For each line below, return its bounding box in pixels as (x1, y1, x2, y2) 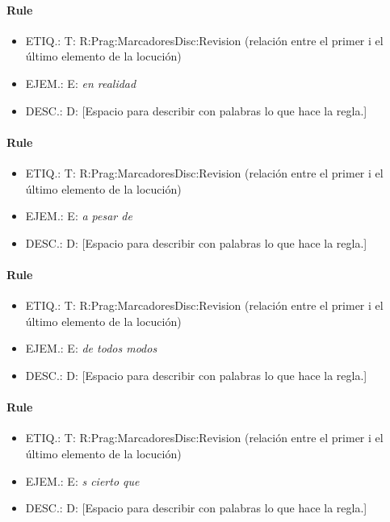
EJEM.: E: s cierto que (25, 472, 140, 489)
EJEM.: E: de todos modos (25, 340, 157, 357)
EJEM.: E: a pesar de (25, 207, 132, 224)
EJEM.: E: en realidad (25, 74, 136, 91)
